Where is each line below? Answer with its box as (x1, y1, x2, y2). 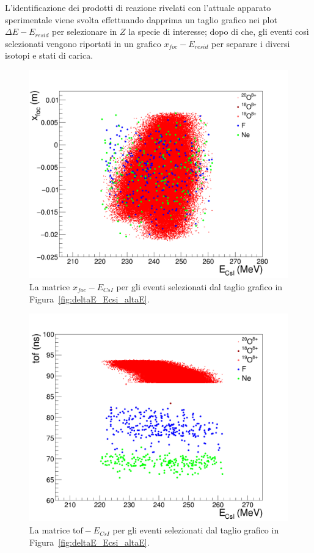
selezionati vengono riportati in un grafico (5, 37, 161, 49)
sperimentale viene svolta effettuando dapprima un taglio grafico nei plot (5, 13, 277, 26)
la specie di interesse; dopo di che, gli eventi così (128, 25, 309, 38)
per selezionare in (52, 25, 117, 38)
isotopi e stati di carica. (5, 49, 93, 62)
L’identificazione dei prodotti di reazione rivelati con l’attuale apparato (5, 1, 271, 13)
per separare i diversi (211, 37, 290, 49)
